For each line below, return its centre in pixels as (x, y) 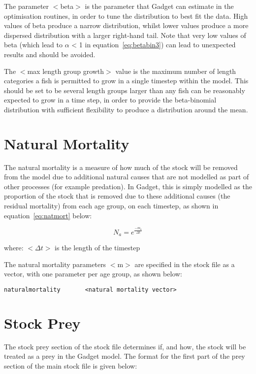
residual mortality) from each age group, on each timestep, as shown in (111, 206)
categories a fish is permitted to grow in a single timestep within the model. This (126, 81)
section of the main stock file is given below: (71, 365)
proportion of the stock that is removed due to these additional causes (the (117, 196)
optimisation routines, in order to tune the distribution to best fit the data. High (126, 16)
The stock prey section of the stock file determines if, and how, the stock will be (125, 346)
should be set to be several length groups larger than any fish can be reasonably (125, 90)
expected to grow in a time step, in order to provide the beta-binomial (110, 100)
